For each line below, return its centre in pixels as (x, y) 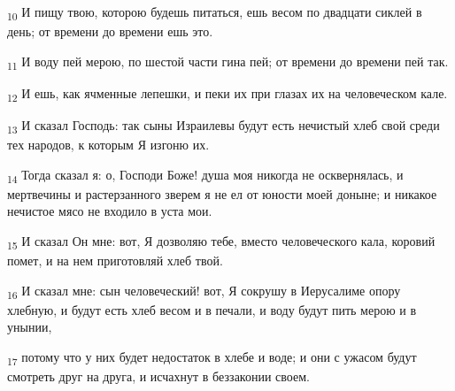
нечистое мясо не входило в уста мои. (110, 211)
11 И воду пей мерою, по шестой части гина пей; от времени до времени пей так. (228, 62)
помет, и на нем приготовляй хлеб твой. (115, 261)
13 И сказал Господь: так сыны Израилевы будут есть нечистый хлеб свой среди (224, 126)
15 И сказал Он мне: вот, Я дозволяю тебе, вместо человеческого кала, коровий (221, 242)
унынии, (30, 327)
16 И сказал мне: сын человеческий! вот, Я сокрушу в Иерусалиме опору (204, 291)
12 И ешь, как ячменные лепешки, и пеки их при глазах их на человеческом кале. (227, 94)
